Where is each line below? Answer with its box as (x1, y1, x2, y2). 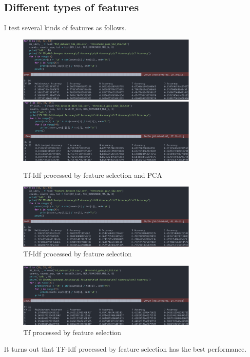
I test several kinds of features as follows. (4, 22, 126, 33)
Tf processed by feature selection (23, 327, 121, 337)
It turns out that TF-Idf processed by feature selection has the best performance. (4, 343, 247, 354)
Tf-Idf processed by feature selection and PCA (23, 169, 162, 180)
